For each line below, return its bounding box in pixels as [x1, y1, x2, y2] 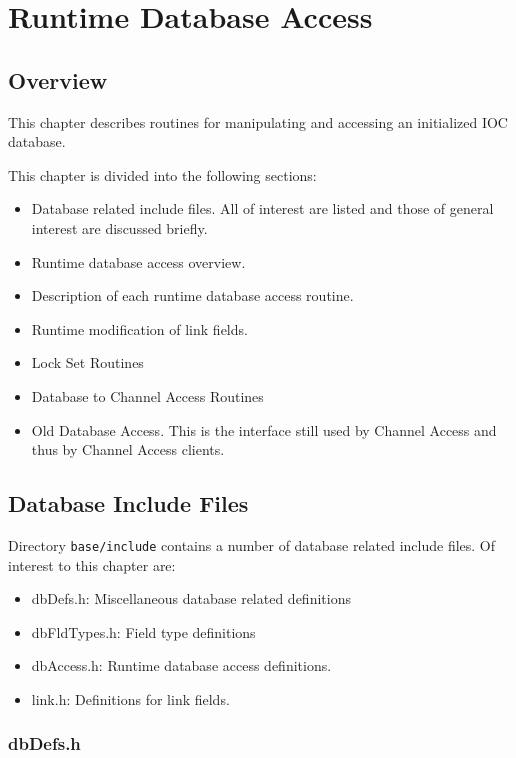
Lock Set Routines [31, 352, 144, 373]
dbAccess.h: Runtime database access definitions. [31, 655, 332, 676]
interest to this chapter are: [8, 554, 176, 575]
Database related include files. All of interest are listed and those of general [31, 198, 494, 219]
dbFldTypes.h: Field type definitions [31, 621, 256, 642]
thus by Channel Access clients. [31, 439, 225, 460]
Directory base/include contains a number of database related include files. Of [8, 534, 496, 555]
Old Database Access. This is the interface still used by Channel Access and [31, 419, 497, 440]
